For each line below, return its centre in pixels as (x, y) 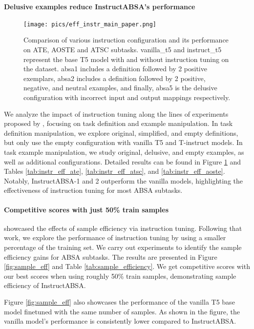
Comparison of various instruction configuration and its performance (126, 40)
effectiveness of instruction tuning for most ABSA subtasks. (93, 190)
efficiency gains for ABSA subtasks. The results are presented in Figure (111, 257)
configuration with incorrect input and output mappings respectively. (127, 97)
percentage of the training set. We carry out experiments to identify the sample (123, 247)
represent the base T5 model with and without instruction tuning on (126, 59)
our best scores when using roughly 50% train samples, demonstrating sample (120, 276)
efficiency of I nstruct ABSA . (45, 285)
